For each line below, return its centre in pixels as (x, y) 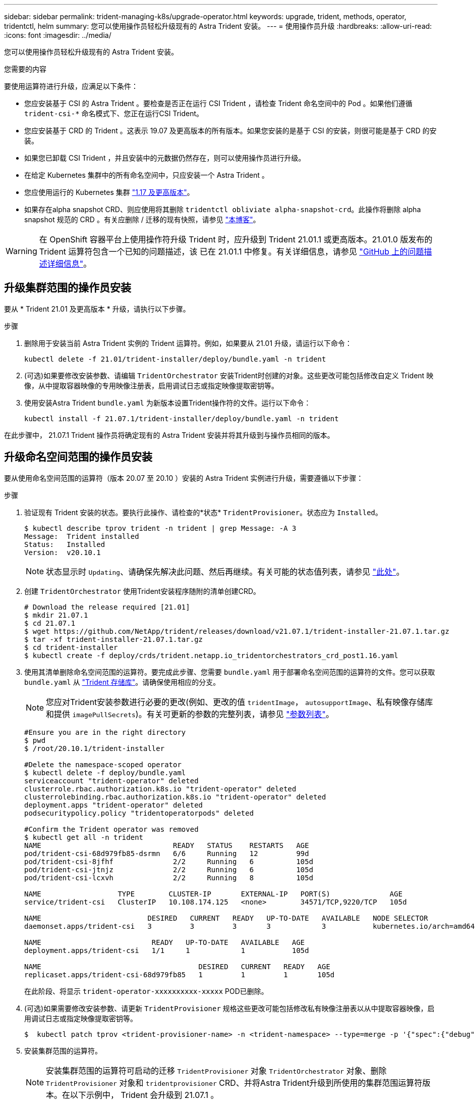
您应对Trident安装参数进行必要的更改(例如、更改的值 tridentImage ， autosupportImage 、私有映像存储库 (240, 702)
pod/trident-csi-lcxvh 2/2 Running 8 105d (169, 878)
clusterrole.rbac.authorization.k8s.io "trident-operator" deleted (160, 789)
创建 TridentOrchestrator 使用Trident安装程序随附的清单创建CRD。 (142, 591)
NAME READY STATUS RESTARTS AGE (167, 845)
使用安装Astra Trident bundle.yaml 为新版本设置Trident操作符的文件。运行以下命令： (168, 403)
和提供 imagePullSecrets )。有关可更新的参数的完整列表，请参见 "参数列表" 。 (190, 714)
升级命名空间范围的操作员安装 (78, 457)
